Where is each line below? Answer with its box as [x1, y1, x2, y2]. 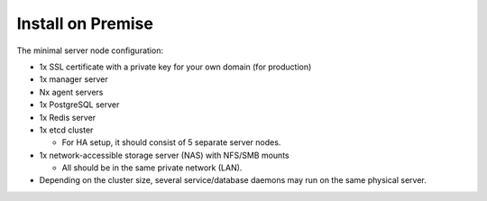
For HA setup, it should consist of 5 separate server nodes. [61, 137, 281, 148]
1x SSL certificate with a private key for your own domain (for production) [39, 61, 312, 72]
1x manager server [39, 74, 108, 85]
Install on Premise [16, 14, 153, 33]
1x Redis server [39, 112, 96, 123]
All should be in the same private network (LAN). [61, 162, 243, 173]
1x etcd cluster [39, 124, 94, 135]
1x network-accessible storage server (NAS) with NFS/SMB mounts [39, 150, 289, 160]
